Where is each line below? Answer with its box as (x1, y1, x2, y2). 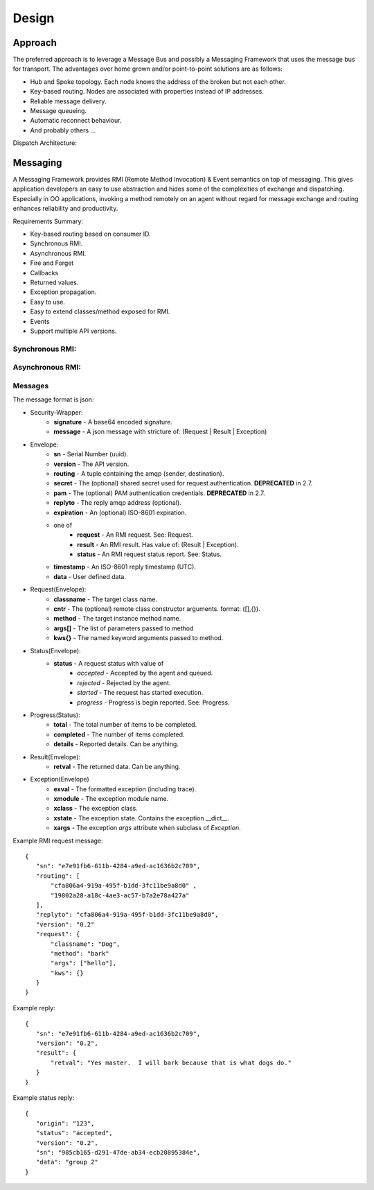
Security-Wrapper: (30, 408, 83, 416)
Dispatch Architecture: (12, 139, 78, 147)
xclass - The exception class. (53, 804, 138, 813)
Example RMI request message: (12, 836, 103, 845)
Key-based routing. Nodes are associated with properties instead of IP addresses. (30, 87, 265, 96)
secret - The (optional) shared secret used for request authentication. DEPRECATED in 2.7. (53, 479, 313, 488)
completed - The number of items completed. (53, 730, 185, 739)
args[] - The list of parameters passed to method (53, 624, 194, 632)
